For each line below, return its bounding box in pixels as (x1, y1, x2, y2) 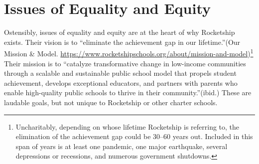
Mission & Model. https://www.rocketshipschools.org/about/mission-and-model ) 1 (4, 47, 254, 58)
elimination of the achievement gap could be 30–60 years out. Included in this (15, 131, 253, 142)
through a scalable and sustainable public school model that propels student (4, 68, 237, 78)
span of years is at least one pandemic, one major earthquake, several (15, 141, 228, 151)
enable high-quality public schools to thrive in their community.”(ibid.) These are (4, 87, 252, 98)
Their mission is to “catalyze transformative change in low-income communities (4, 58, 246, 68)
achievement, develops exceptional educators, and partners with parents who (4, 77, 238, 88)
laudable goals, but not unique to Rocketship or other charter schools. (4, 97, 218, 107)
